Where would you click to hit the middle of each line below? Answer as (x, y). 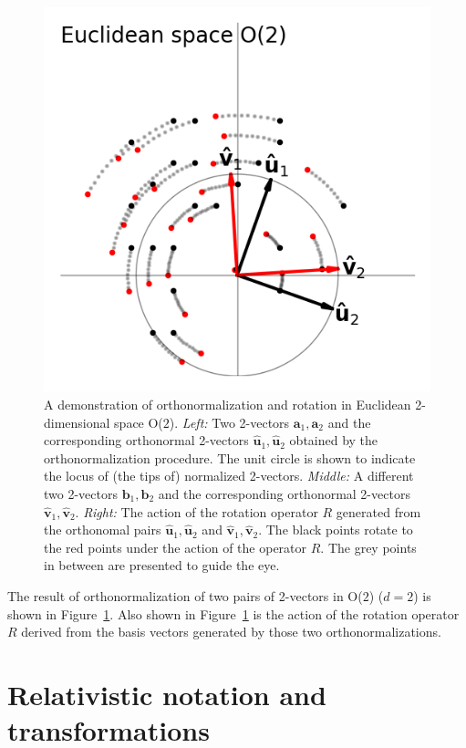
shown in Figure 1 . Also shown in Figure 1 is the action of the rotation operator (233, 613)
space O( (139, 422)
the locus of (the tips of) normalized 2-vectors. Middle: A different (229, 476)
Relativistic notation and (167, 694)
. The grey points (368, 547)
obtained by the (334, 440)
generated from (378, 511)
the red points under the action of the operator (176, 547)
